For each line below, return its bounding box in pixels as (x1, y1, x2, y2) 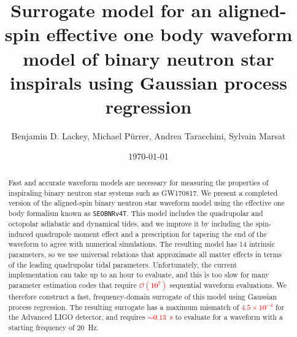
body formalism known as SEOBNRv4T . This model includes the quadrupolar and (8, 207, 263, 218)
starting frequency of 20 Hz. (8, 322, 99, 332)
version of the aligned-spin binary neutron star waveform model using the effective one (8, 198, 285, 208)
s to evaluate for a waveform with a (169, 312, 283, 322)
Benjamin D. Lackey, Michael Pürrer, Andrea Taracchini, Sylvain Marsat (11, 129, 286, 142)
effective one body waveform (46, 21, 293, 47)
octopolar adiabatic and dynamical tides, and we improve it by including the (8, 218, 253, 228)
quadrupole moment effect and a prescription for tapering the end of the (36, 228, 267, 239)
